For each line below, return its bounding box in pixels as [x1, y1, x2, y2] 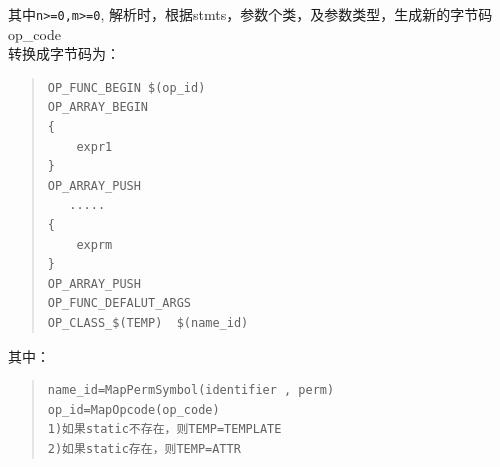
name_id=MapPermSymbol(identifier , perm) [47, 383, 335, 398]
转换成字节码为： [8, 43, 120, 64]
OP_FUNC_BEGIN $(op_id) [47, 80, 206, 95]
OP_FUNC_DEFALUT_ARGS [47, 296, 191, 311]
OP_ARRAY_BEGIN [47, 100, 149, 115]
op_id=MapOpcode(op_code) [47, 402, 220, 417]
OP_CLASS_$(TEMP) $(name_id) [47, 315, 249, 330]
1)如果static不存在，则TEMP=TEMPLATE [47, 422, 282, 437]
